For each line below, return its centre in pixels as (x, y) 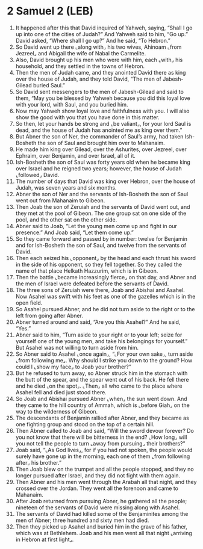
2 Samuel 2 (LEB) (50, 11)
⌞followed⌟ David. (37, 175)
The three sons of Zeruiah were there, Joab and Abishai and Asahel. (100, 290)
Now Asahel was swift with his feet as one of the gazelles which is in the (105, 296)
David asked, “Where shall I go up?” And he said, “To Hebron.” (93, 40)
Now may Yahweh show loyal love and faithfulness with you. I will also (102, 111)
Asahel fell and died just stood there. (61, 392)
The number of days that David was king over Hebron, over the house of (105, 181)
